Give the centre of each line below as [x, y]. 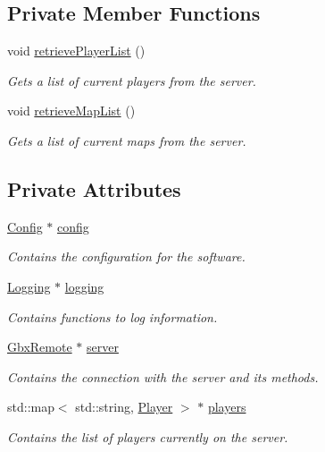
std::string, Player [124, 407]
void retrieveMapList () [71, 111]
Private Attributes [94, 188]
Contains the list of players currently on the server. [148, 436]
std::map [31, 407]
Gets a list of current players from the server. [132, 80]
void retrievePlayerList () [76, 51]
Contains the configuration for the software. [126, 256]
